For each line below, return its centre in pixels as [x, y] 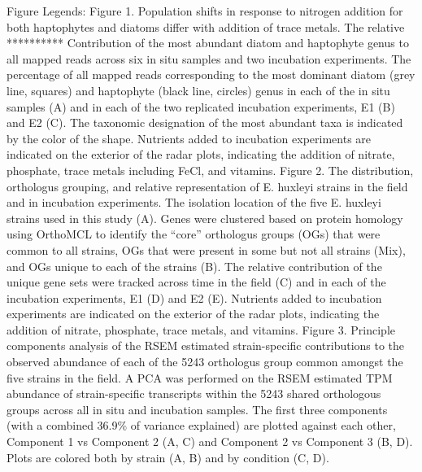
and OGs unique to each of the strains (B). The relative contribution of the [194, 266]
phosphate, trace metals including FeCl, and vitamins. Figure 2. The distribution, [210, 170]
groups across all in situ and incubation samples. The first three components [197, 409]
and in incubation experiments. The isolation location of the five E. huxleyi [194, 202]
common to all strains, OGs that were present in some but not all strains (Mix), [206, 249]
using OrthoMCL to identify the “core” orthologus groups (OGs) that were [194, 234]
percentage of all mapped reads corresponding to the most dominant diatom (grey [211, 74]
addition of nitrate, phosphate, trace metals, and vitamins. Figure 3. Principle [201, 329]
